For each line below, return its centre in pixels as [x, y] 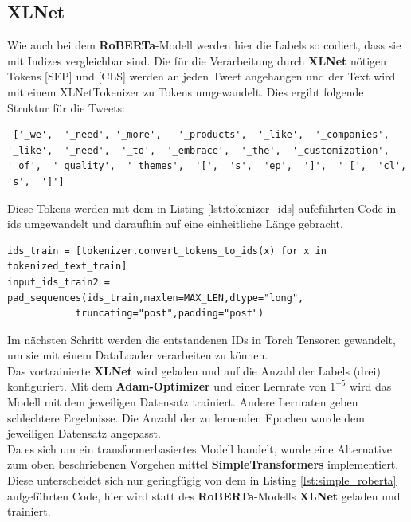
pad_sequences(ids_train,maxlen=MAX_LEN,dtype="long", [156, 298]
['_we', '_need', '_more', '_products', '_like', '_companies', [201, 135]
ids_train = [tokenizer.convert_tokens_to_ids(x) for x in [167, 251]
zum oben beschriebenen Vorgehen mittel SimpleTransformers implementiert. [203, 464]
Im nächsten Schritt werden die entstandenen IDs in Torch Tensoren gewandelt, [202, 339]
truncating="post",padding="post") [170, 314]
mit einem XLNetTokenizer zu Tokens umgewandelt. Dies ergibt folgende [186, 91]
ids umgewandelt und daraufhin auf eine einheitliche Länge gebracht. [175, 224]
